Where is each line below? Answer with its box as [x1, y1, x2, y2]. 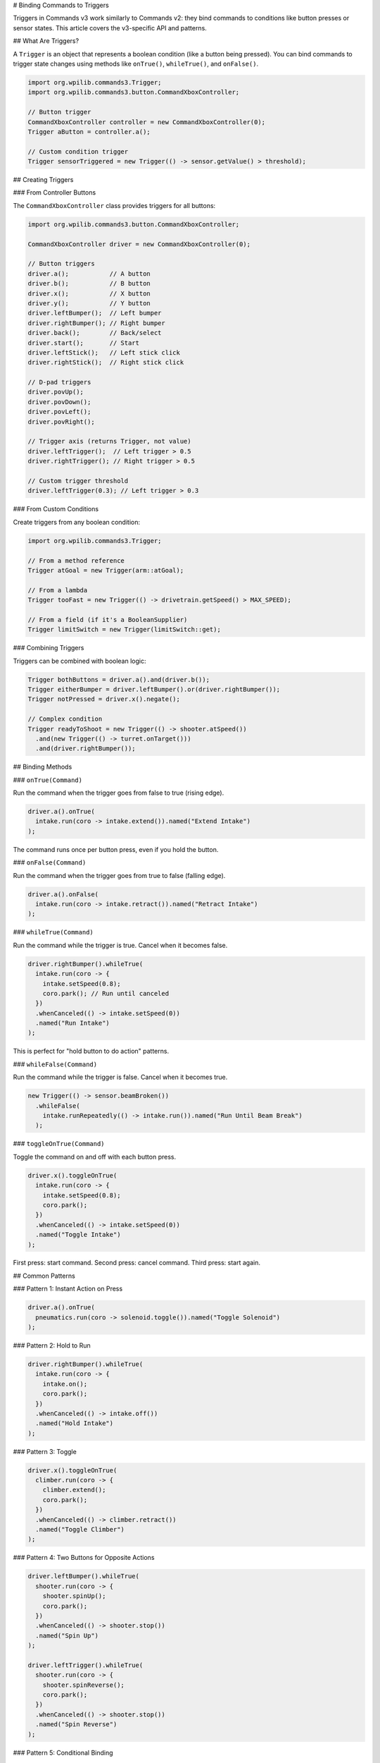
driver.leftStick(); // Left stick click [27, 348, 181, 356]
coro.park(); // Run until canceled [42, 989, 169, 997]
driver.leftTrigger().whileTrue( [27, 1661, 144, 1669]
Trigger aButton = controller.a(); [27, 128, 151, 135]
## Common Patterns [13, 1271, 75, 1280]
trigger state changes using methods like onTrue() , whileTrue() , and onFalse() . [13, 59, 259, 68]
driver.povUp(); [27, 388, 84, 396]
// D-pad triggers [27, 378, 91, 386]
